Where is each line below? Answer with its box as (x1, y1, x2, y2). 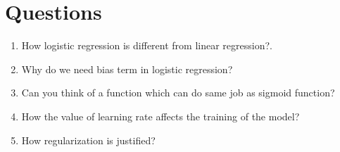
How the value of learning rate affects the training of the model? (21, 108, 300, 123)
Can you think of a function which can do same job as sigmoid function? (21, 85, 335, 100)
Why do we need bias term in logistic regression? (21, 61, 233, 76)
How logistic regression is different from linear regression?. (21, 38, 272, 53)
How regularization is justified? (21, 132, 156, 147)
